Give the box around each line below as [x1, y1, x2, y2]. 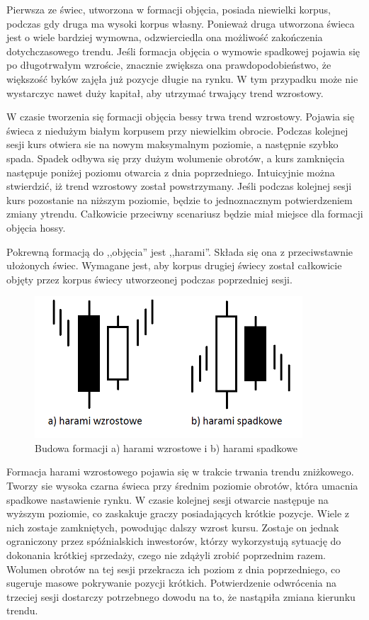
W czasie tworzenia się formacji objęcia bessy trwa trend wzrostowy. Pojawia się [6, 109, 355, 124]
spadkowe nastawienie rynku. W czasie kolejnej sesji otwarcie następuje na [6, 492, 329, 507]
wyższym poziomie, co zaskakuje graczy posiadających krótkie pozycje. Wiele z [6, 506, 350, 521]
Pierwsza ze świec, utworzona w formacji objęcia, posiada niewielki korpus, [6, 2, 331, 16]
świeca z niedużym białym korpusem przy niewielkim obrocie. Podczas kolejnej [6, 123, 348, 137]
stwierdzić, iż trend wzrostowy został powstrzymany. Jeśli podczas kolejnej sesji [6, 179, 352, 193]
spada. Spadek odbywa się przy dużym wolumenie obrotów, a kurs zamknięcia [6, 150, 345, 165]
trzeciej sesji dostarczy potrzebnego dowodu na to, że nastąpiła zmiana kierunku [6, 589, 356, 604]
